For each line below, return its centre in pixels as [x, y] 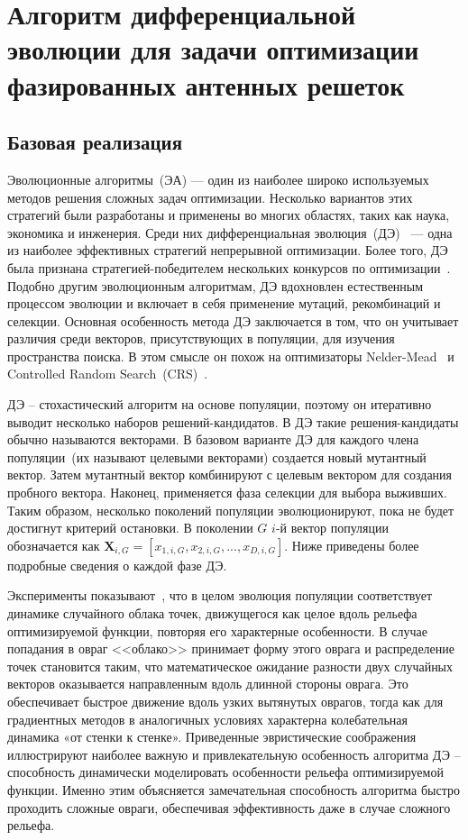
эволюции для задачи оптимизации [213, 49]
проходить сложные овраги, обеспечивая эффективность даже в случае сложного [229, 807]
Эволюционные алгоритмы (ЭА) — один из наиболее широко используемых [218, 179]
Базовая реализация [95, 142]
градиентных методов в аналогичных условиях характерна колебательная [207, 719]
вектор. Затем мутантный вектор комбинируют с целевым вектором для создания [230, 475]
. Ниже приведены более [352, 545]
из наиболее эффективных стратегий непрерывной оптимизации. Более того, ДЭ [228, 250]
